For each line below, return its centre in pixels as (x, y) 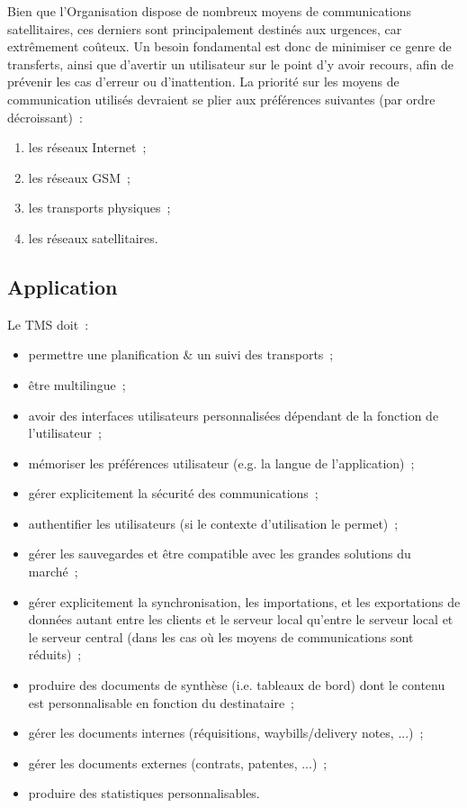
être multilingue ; (77, 384)
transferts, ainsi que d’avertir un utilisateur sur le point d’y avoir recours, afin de (230, 64)
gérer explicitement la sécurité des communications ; (173, 493)
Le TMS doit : (48, 324)
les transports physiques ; (99, 208)
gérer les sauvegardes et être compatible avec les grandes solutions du (220, 554)
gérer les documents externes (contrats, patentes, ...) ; (178, 763)
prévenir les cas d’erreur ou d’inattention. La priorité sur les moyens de (203, 82)
